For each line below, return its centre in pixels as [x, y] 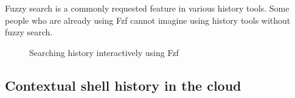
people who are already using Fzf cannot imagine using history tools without [148, 20]
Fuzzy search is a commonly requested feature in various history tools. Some [147, 8]
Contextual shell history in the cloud [123, 85]
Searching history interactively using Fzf [104, 52]
